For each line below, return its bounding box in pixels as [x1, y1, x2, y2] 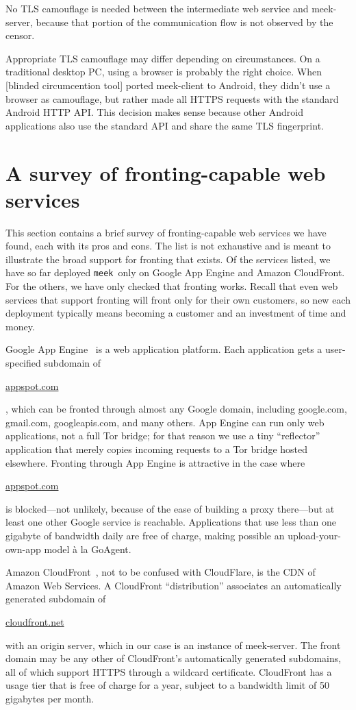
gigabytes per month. [5, 691, 94, 705]
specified [5, 356, 41, 370]
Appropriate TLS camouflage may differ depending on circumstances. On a [5, 51, 320, 65]
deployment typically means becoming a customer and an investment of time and [5, 306, 346, 320]
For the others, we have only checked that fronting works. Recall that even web [5, 279, 338, 293]
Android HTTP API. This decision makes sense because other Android [5, 105, 303, 119]
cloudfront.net [5, 614, 64, 628]
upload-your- [288, 528, 341, 542]
